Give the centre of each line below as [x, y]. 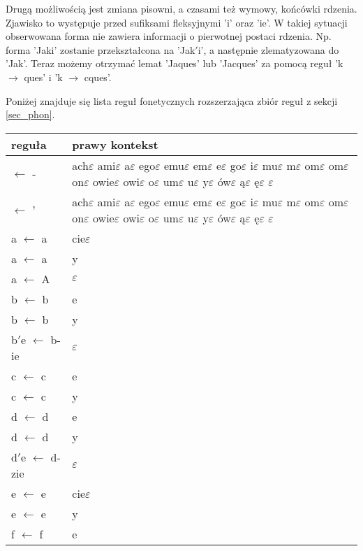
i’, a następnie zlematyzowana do [268, 49]
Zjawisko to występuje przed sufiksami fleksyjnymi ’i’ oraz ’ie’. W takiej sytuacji [177, 22]
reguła [29, 144]
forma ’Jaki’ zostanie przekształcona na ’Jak [101, 49]
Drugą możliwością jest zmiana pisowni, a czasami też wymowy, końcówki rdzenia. [181, 8]
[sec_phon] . [30, 114]
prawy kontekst [115, 144]
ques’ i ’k [43, 77]
